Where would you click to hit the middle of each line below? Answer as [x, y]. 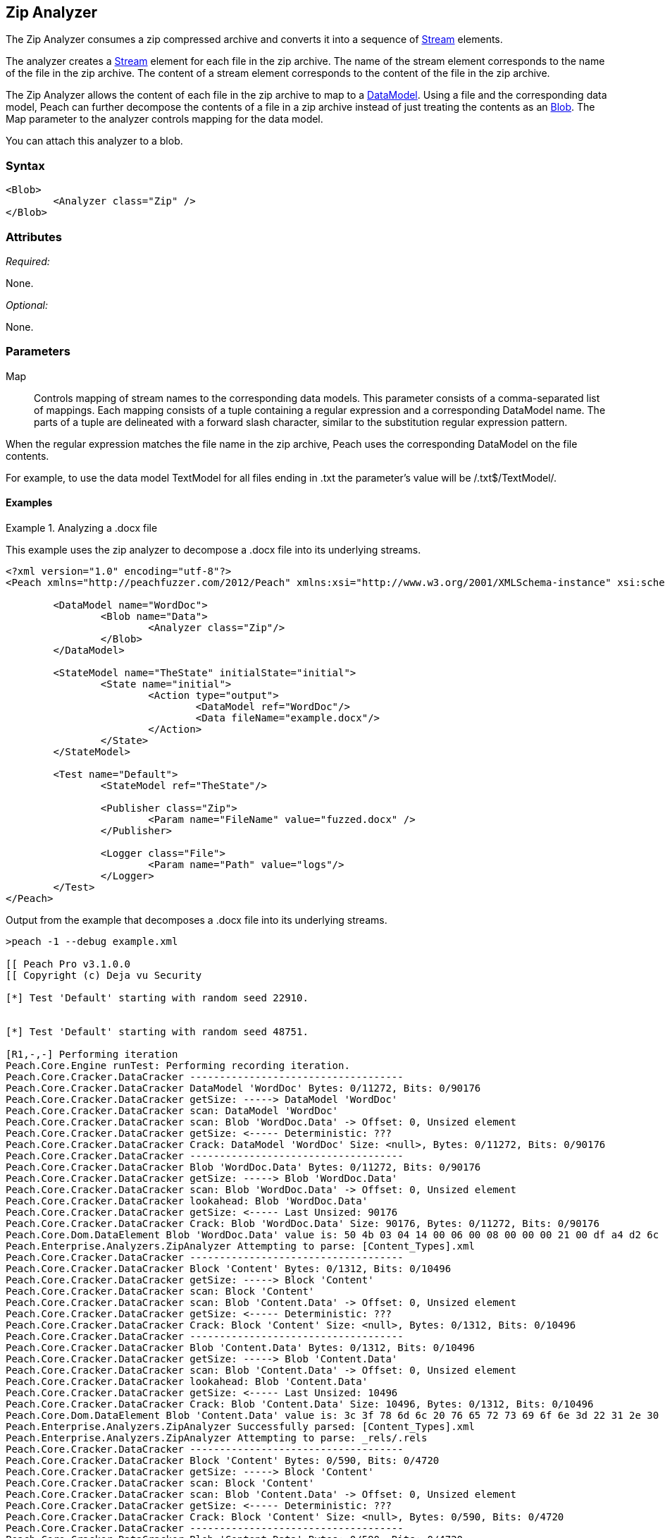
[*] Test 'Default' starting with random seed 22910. [157, 997]
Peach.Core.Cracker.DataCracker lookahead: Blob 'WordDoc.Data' [187, 1201]
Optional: [27, 305]
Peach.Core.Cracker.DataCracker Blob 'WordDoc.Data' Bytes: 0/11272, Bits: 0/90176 [243, 1167]
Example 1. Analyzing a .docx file [82, 527]
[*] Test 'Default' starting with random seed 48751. [157, 1031]
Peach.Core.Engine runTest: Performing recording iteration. [178, 1065]
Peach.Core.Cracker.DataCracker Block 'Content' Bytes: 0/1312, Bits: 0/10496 [229, 1268]
